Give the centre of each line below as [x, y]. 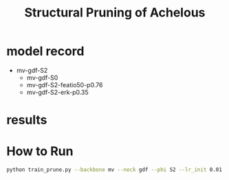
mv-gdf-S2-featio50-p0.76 [65, 85]
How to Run [40, 151]
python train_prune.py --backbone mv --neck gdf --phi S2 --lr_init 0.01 [115, 170]
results [27, 120]
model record [45, 51]
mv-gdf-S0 [42, 78]
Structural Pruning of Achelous [115, 13]
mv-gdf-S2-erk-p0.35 [57, 92]
